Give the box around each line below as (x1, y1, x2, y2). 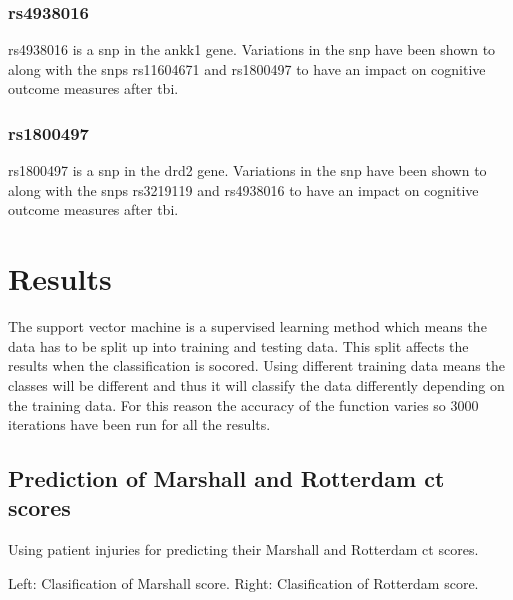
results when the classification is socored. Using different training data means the (8, 355, 505, 376)
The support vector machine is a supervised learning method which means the (8, 316, 487, 337)
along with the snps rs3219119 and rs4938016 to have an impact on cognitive (8, 179, 479, 200)
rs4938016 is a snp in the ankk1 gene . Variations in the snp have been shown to (8, 39, 496, 60)
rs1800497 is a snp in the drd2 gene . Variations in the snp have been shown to (8, 160, 487, 181)
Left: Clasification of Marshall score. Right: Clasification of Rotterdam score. (8, 572, 479, 593)
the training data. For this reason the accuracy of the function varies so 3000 (8, 394, 479, 415)
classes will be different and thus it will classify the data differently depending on (8, 374, 505, 395)
